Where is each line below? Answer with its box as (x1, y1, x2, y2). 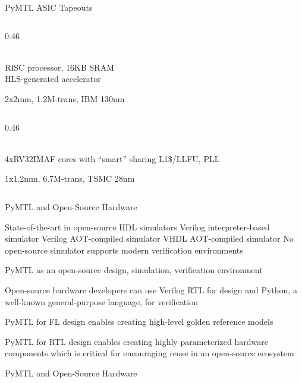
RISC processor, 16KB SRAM (5, 61, 114, 73)
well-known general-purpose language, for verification (5, 295, 198, 308)
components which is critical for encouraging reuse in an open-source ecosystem (5, 347, 294, 359)
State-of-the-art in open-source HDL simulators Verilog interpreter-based (5, 220, 270, 233)
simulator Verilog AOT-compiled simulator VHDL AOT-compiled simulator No (5, 232, 294, 245)
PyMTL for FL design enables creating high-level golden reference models (5, 315, 273, 328)
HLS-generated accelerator (5, 72, 101, 85)
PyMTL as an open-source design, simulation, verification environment (5, 264, 263, 276)
